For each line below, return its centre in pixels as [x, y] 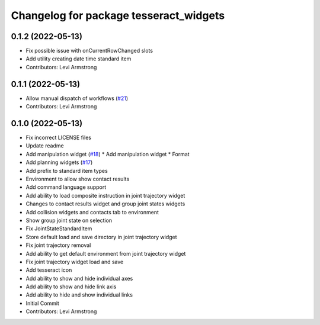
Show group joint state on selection [69, 220]
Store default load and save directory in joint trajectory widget [101, 237]
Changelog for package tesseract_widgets [118, 15]
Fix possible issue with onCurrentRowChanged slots [89, 51]
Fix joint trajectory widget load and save [75, 262]
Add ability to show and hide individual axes [79, 278]
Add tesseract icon [49, 270]
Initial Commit [42, 303]
